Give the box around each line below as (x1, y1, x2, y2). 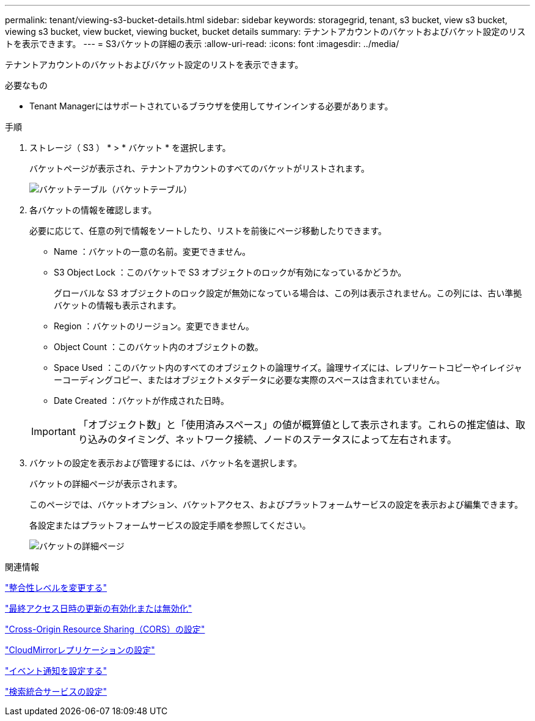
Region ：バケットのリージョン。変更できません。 (54, 321, 255, 331)
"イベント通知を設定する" (5, 665, 107, 676)
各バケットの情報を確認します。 (29, 205, 157, 215)
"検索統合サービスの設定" (5, 686, 107, 697)
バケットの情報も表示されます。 (54, 300, 181, 310)
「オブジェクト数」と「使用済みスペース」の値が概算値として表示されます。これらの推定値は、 (78, 419, 515, 431)
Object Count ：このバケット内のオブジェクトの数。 (54, 342, 264, 352)
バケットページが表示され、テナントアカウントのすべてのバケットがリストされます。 (29, 163, 369, 174)
